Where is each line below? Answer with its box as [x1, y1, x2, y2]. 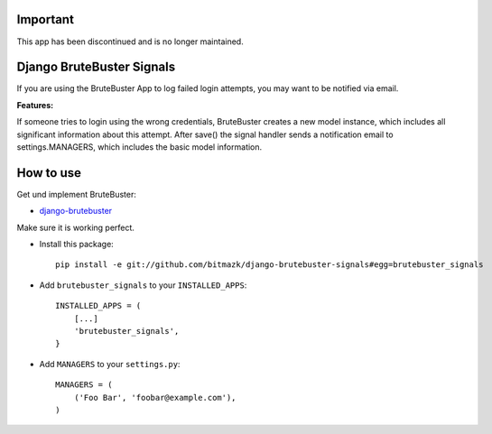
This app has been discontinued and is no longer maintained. [16, 36, 244, 47]
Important [16, 12, 74, 27]
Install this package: [39, 239, 115, 250]
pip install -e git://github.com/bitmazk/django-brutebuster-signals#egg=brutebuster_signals [55, 260, 484, 270]
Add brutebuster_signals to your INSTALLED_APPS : [39, 280, 247, 291]
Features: [16, 99, 54, 110]
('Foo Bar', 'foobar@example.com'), [73, 392, 237, 402]
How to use [16, 165, 81, 180]
